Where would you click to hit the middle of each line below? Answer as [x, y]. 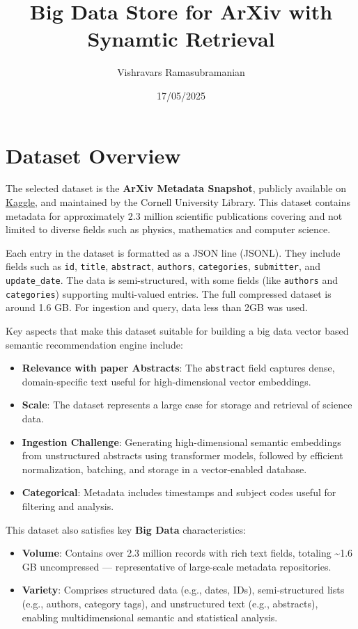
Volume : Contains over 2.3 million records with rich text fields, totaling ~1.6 [187, 553]
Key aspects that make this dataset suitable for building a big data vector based [177, 330]
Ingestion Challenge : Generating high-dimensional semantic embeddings [181, 441]
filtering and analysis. [68, 505]
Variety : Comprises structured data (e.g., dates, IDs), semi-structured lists [183, 590]
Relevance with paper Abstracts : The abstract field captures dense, [178, 368]
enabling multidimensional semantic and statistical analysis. [150, 617]
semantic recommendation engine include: [94, 344]
